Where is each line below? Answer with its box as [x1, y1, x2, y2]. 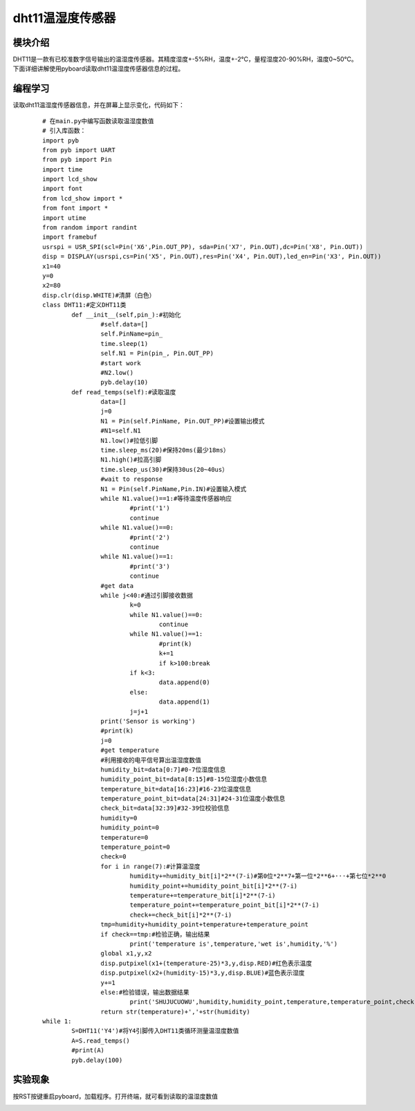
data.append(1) [158, 698, 210, 706]
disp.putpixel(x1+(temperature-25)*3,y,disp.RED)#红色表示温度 [100, 959, 313, 967]
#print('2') [129, 533, 171, 541]
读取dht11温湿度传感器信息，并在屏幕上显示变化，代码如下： [12, 101, 185, 109]
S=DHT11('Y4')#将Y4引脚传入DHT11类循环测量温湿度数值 [71, 1027, 239, 1035]
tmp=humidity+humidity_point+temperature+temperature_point [100, 921, 309, 928]
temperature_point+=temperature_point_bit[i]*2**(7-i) [129, 901, 320, 909]
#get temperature [100, 746, 159, 754]
